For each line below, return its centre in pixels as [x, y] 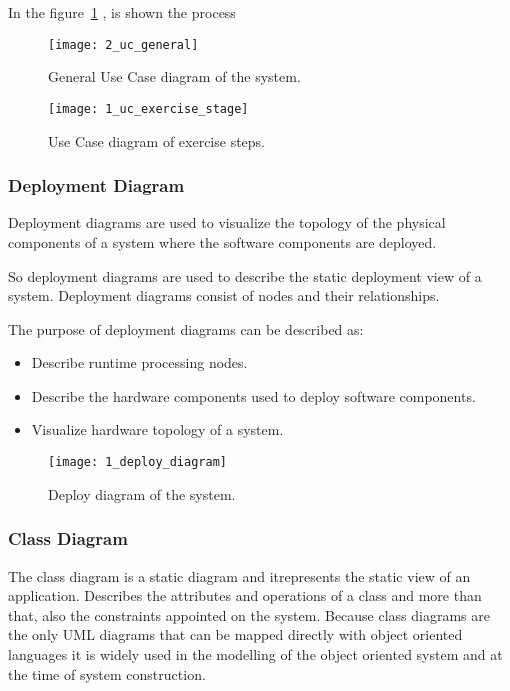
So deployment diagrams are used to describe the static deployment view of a [245, 275]
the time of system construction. [107, 673]
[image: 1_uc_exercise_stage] [148, 108]
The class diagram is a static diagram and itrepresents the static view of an [239, 575]
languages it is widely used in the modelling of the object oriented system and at [255, 653]
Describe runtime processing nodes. [139, 362]
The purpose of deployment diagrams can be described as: [186, 328]
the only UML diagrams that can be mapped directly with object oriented [235, 634]
